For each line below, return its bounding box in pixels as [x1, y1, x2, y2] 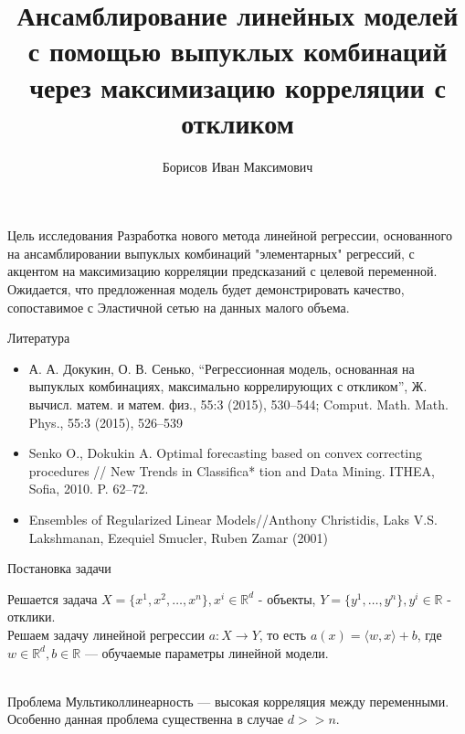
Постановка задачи [7, 558, 111, 578]
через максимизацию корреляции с [29, 68, 446, 105]
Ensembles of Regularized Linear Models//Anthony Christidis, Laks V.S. [28, 510, 438, 528]
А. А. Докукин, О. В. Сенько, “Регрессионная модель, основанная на [28, 358, 415, 378]
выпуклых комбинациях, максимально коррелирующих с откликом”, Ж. [28, 377, 428, 396]
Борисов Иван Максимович [162, 156, 313, 176]
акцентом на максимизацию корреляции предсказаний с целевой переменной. [7, 261, 438, 281]
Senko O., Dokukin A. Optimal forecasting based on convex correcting [28, 443, 423, 463]
